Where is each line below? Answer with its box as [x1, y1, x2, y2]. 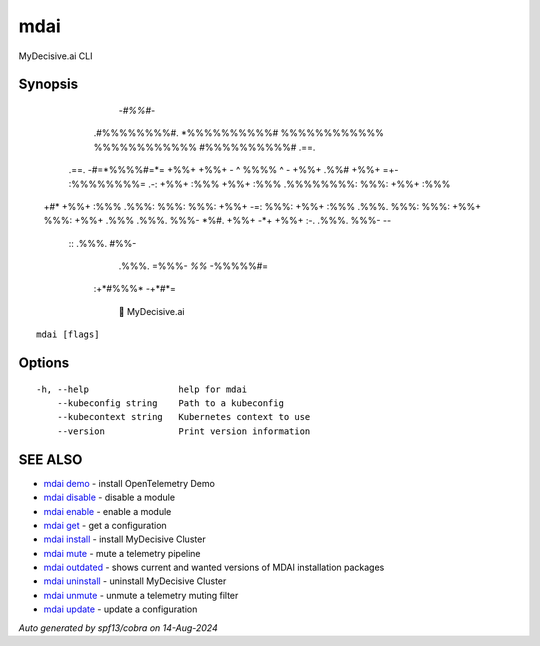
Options [18, 355, 70, 372]
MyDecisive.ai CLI [18, 50, 93, 62]
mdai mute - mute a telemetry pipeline [43, 547, 201, 559]
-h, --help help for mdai [36, 383, 248, 395]
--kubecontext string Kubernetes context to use [56, 411, 311, 423]
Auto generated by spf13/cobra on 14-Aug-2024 [18, 621, 219, 634]
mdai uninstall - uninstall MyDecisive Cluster [43, 575, 227, 587]
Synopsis [18, 76, 79, 93]
